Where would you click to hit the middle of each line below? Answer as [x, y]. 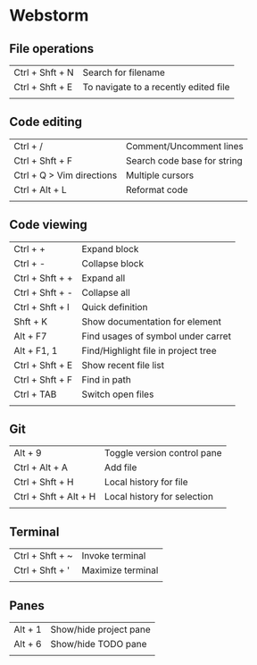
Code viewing [48, 225]
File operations [52, 49]
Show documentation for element [151, 321]
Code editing [46, 122]
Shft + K [31, 321]
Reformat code [157, 189]
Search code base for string [184, 160]
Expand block [110, 248]
